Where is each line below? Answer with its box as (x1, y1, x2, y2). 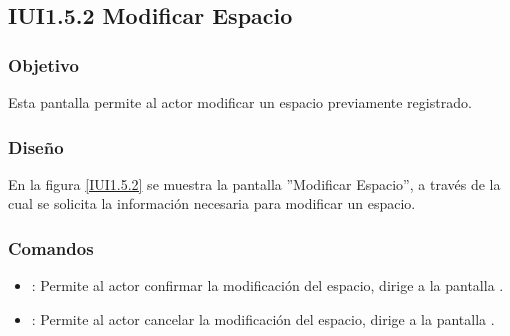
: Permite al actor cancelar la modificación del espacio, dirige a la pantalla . (31, 308, 495, 329)
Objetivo (8, 52, 79, 77)
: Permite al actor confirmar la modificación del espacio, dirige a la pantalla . (31, 275, 504, 296)
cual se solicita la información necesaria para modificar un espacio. (8, 193, 416, 214)
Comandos (8, 235, 94, 260)
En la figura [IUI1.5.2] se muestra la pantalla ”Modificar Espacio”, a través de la (8, 173, 501, 194)
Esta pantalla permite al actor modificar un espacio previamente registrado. (8, 92, 472, 112)
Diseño (8, 134, 64, 159)
